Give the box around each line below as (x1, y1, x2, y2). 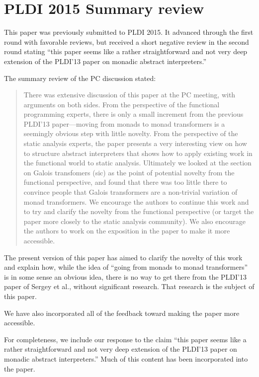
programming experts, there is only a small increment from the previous (23, 109, 244, 119)
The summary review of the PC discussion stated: (4, 73, 156, 83)
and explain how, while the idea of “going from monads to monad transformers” (4, 262, 248, 272)
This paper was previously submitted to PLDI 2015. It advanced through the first (4, 27, 254, 37)
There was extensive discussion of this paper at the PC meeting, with (23, 89, 236, 100)
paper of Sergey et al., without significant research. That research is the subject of (4, 281, 255, 292)
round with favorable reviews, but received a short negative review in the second (4, 36, 249, 47)
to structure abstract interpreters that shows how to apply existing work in (23, 148, 253, 158)
